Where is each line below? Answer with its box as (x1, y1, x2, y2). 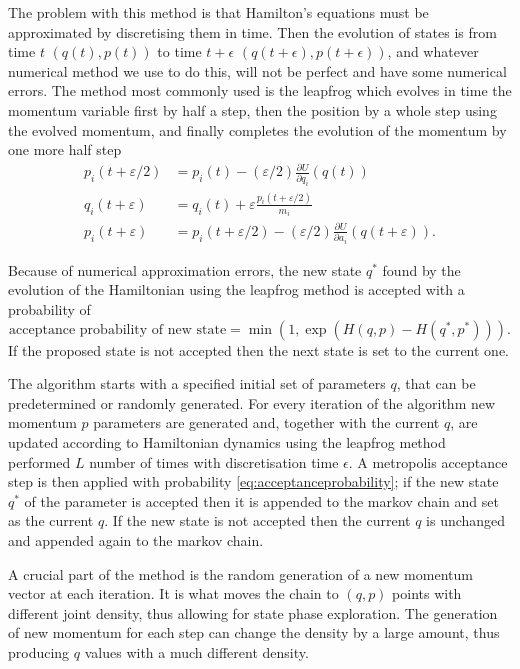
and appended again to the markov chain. (8, 530, 264, 550)
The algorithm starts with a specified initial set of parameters (8, 373, 386, 394)
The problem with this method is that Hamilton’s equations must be (8, 2, 429, 22)
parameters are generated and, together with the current (93, 412, 440, 433)
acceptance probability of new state (9, 322, 227, 337)
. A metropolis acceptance (348, 451, 508, 472)
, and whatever (387, 41, 479, 62)
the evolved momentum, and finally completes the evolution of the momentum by (8, 119, 507, 140)
